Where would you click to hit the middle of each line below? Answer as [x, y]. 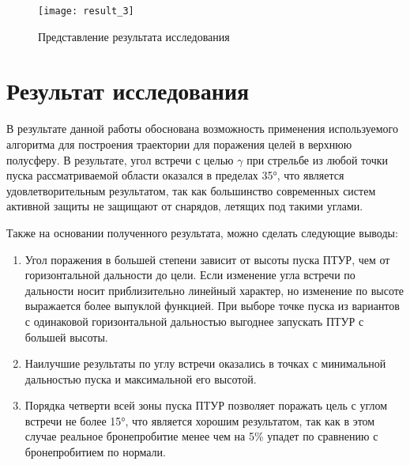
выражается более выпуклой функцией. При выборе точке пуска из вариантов [212, 306]
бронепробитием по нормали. [95, 452]
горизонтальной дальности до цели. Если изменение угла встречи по [190, 275]
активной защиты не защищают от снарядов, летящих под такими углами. [185, 206]
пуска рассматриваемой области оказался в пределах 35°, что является [175, 175]
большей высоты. [66, 336]
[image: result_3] [86, 11]
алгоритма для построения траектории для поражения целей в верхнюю [179, 144]
